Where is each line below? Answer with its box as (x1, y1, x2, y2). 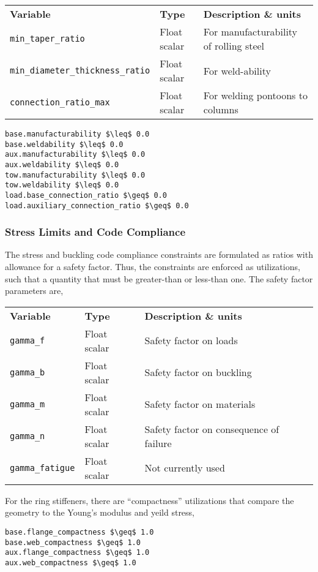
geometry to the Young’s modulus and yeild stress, (5, 506, 195, 519)
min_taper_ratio (10, 34, 85, 43)
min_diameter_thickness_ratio (10, 66, 150, 75)
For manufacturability (203, 24, 298, 39)
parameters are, (5, 284, 64, 297)
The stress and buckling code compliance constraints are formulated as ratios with (5, 248, 313, 261)
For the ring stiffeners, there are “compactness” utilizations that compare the (5, 494, 294, 506)
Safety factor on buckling (144, 365, 252, 380)
